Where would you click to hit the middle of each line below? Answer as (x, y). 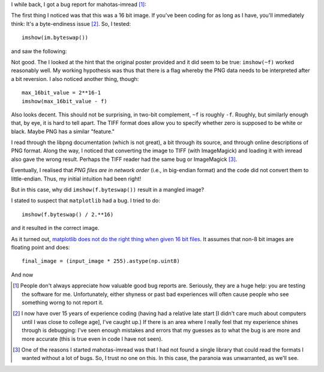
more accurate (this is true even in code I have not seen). (92, 338)
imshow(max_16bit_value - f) (64, 101)
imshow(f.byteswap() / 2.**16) (68, 214)
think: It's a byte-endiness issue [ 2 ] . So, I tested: (71, 23)
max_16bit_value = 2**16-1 (61, 93)
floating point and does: (40, 247)
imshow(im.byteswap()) (55, 38)
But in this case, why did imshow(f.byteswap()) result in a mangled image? (107, 190)
